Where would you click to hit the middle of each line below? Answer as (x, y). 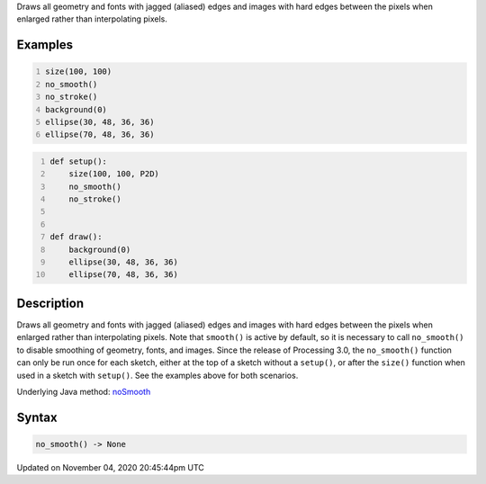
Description (50, 303)
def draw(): (76, 237)
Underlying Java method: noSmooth (84, 391)
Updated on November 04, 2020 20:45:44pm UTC (110, 467)
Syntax (37, 417)
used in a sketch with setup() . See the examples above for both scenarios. (157, 375)
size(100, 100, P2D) (114, 174)
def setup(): (79, 161)
